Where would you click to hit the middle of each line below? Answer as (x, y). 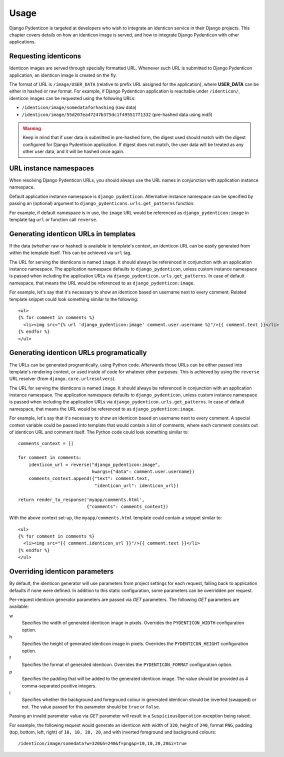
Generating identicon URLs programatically (78, 353)
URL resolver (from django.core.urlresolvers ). (62, 379)
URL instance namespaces (52, 168)
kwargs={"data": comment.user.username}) (143, 471)
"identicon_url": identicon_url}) (137, 485)
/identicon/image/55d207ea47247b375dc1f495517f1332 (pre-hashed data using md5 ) (117, 114)
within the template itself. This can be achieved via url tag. (70, 253)
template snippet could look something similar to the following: (74, 299)
